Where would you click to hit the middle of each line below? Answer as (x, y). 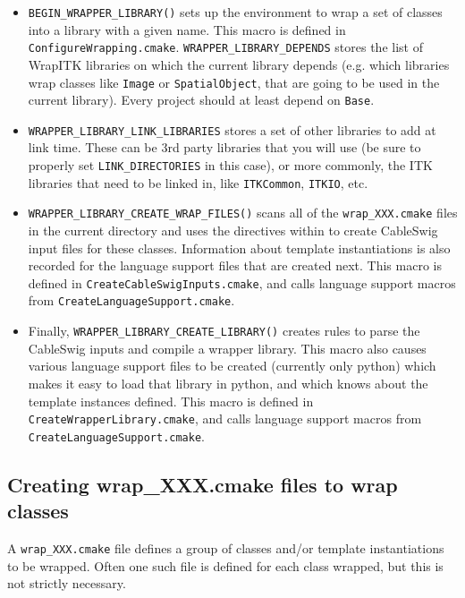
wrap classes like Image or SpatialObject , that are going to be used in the (234, 82)
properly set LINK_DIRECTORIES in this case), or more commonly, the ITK (230, 165)
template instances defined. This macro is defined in (171, 401)
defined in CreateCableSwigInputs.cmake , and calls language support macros (242, 282)
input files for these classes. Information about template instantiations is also (239, 248)
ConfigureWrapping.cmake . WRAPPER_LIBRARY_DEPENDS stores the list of (225, 47)
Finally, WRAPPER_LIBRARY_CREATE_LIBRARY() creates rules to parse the (224, 331)
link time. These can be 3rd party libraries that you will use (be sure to (224, 147)
